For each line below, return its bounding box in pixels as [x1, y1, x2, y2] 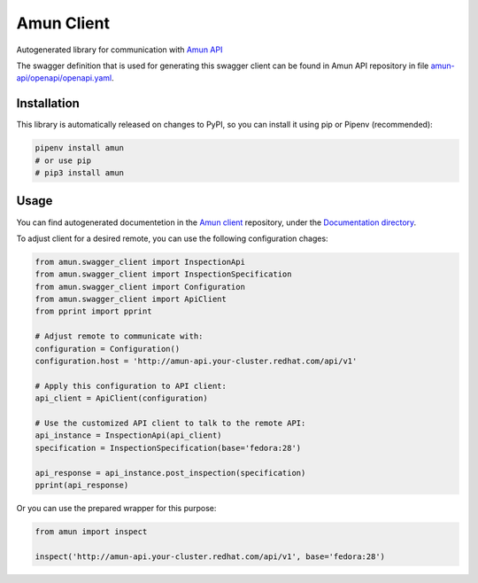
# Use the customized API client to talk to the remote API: [35, 417, 306, 428]
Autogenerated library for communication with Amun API [16, 44, 223, 55]
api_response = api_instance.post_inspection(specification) [35, 468, 306, 478]
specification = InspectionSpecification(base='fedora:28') [35, 443, 302, 453]
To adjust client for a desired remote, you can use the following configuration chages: [16, 233, 328, 244]
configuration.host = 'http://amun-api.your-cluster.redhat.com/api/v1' [35, 356, 358, 366]
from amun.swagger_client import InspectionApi [35, 257, 245, 267]
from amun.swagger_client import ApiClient [35, 294, 227, 305]
